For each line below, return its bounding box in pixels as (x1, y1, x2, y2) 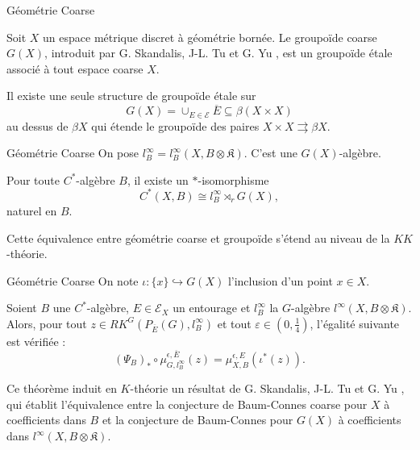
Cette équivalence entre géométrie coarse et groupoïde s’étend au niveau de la (6, 229, 390, 246)
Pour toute (6, 171, 60, 188)
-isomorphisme (198, 171, 269, 188)
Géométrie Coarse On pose (6, 144, 139, 161)
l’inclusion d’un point (227, 272, 333, 289)
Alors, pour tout (6, 315, 87, 331)
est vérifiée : (6, 332, 66, 349)
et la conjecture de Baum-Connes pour (102, 411, 293, 428)
